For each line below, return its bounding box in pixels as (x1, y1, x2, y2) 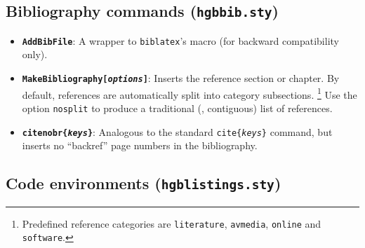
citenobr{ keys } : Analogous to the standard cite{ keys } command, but (22, 124, 333, 139)
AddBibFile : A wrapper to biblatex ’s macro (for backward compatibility (22, 33, 339, 48)
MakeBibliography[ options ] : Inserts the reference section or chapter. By (22, 71, 340, 85)
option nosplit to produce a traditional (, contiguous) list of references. (22, 100, 333, 115)
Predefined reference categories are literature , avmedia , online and (22, 216, 321, 230)
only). (22, 47, 48, 62)
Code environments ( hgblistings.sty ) (6, 172, 281, 194)
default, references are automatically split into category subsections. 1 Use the (22, 85, 357, 102)
